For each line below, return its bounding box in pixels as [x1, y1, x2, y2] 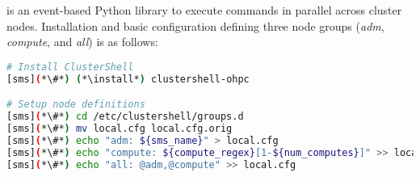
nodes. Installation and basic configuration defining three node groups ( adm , [6, 17, 384, 34]
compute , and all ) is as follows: [6, 33, 158, 50]
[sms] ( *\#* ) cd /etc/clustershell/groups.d [6, 111, 244, 123]
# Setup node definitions [6, 99, 145, 111]
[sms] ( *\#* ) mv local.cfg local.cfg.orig [6, 122, 233, 134]
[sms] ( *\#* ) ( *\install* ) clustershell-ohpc [6, 73, 250, 85]
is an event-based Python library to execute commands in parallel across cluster [6, 2, 402, 18]
